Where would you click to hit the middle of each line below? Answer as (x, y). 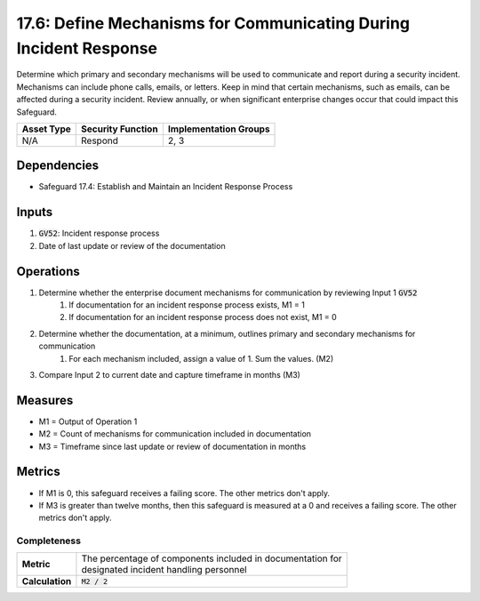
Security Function (120, 129)
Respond (100, 140)
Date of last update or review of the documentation (132, 245)
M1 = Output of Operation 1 (88, 421)
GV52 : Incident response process (99, 233)
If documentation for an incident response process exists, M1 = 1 (187, 305)
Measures (45, 400)
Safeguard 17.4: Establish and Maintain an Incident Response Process (166, 187)
